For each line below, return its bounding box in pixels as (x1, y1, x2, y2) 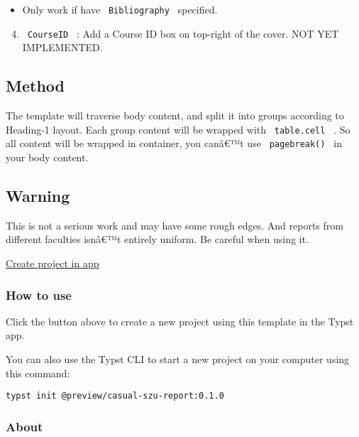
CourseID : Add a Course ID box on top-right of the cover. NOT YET (27, 26, 339, 41)
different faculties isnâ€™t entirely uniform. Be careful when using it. (6, 232, 309, 247)
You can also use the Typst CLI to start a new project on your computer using (6, 352, 350, 366)
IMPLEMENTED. (22, 40, 103, 55)
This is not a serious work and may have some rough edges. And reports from (6, 217, 343, 232)
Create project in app (6, 256, 99, 270)
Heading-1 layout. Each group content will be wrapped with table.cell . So (6, 122, 350, 136)
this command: (6, 365, 70, 380)
